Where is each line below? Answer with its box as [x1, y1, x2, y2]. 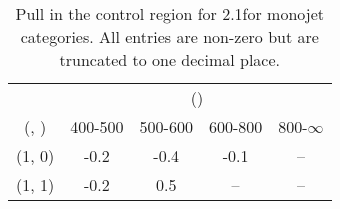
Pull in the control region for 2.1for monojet [15, 2, 324, 25]
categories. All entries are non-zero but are [20, 25, 319, 48]
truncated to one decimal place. [59, 48, 281, 71]
